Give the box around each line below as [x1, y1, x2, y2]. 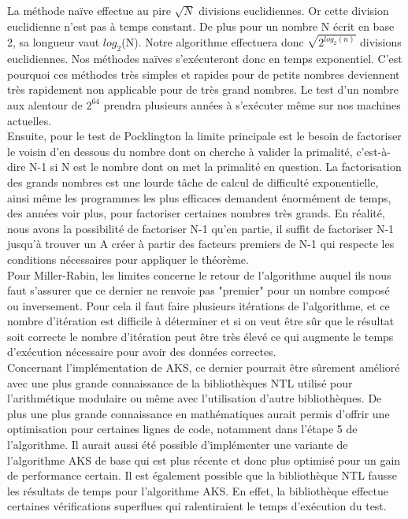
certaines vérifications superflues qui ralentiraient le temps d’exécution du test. [7, 498, 387, 514]
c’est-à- [356, 143, 391, 159]
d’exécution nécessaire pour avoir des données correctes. [7, 343, 276, 360]
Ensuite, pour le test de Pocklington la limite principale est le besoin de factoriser [7, 128, 402, 144]
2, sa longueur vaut [7, 34, 100, 50]
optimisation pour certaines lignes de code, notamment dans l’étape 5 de [7, 421, 358, 437]
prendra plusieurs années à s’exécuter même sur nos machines [103, 96, 401, 113]
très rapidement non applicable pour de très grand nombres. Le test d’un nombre [7, 81, 399, 98]
